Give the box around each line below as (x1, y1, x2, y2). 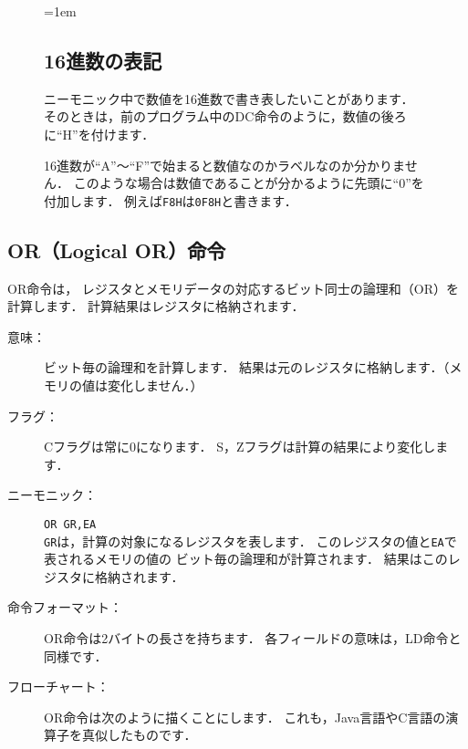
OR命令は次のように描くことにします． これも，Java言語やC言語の (44, 707, 446, 726)
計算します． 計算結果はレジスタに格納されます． (7, 296, 305, 316)
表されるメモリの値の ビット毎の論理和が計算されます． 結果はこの (44, 549, 448, 568)
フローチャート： (7, 677, 109, 696)
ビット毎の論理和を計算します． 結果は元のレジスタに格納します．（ (44, 358, 450, 377)
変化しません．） (107, 376, 203, 394)
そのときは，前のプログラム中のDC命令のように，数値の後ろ (44, 107, 407, 126)
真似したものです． (81, 725, 197, 744)
